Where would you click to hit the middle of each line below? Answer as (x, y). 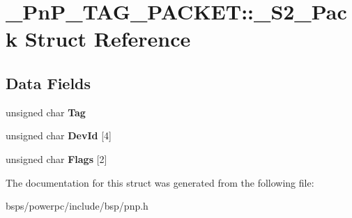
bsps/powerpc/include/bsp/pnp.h (77, 206)
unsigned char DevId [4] (59, 135)
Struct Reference (108, 39)
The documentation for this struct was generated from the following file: (160, 182)
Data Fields (48, 83)
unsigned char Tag (46, 112)
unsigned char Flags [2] (56, 158)
